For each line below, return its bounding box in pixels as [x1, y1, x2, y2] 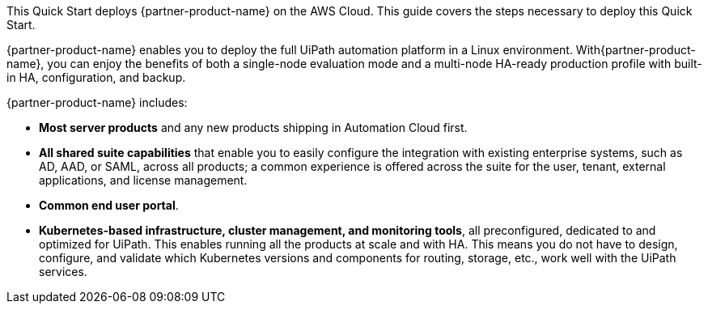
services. [39, 265, 87, 278]
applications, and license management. [39, 173, 248, 187]
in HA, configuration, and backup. [6, 70, 186, 84]
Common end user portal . [39, 198, 179, 212]
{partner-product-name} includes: [6, 96, 188, 109]
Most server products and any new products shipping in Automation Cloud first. [39, 121, 468, 134]
